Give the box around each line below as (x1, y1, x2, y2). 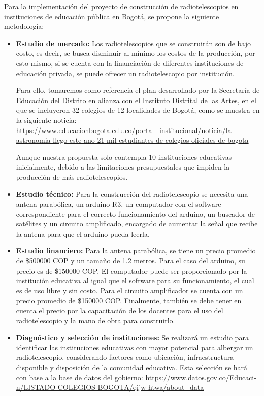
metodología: (4, 21, 44, 31)
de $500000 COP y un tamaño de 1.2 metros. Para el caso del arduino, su (16, 255, 245, 266)
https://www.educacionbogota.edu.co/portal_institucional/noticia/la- (16, 124, 234, 135)
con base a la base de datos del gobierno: (16, 372, 143, 382)
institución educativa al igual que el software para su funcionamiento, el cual (16, 275, 254, 286)
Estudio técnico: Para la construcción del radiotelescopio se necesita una (16, 188, 248, 199)
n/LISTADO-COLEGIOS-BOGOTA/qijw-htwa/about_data (16, 382, 204, 392)
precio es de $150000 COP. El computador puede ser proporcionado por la (16, 265, 247, 276)
